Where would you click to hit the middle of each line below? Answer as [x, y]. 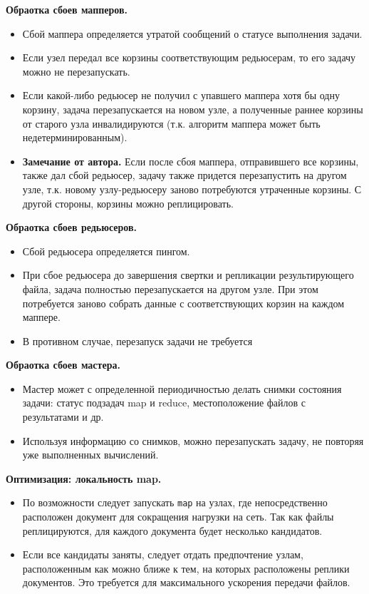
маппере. [41, 317]
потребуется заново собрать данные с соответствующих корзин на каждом [183, 303]
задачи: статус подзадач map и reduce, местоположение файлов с [164, 403]
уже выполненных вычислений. [90, 455]
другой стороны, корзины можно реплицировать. [128, 203]
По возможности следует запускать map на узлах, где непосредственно [175, 502]
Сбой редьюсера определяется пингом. [106, 251]
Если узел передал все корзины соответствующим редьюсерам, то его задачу [189, 57]
